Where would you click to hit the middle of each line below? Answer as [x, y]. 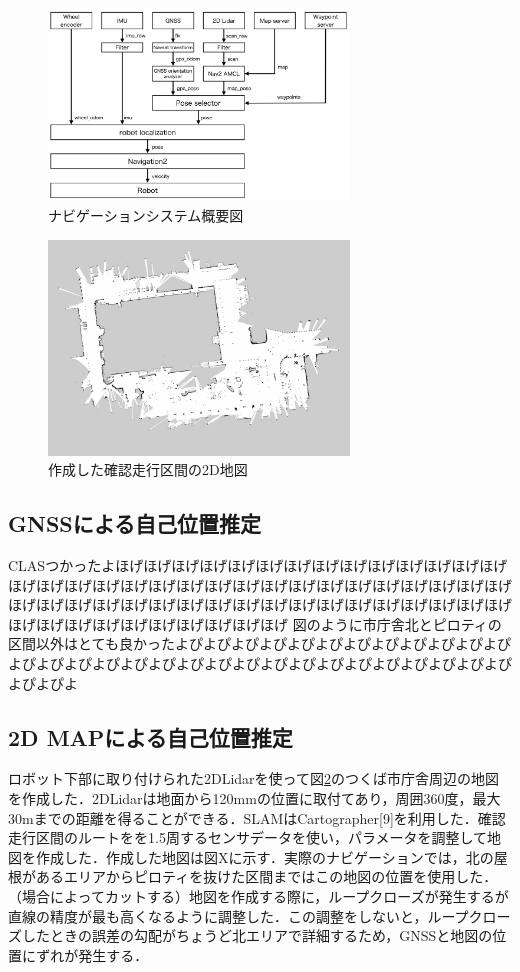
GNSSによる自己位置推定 [135, 523]
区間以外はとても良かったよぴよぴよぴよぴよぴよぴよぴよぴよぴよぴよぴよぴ [259, 643]
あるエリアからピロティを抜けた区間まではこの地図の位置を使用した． [266, 876]
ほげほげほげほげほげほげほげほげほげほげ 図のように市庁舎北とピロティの [255, 623]
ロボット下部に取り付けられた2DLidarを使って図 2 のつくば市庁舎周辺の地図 [253, 778]
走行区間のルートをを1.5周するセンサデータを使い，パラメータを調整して [248, 837]
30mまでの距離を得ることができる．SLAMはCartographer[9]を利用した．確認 [257, 817]
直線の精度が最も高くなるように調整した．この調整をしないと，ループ [238, 915]
